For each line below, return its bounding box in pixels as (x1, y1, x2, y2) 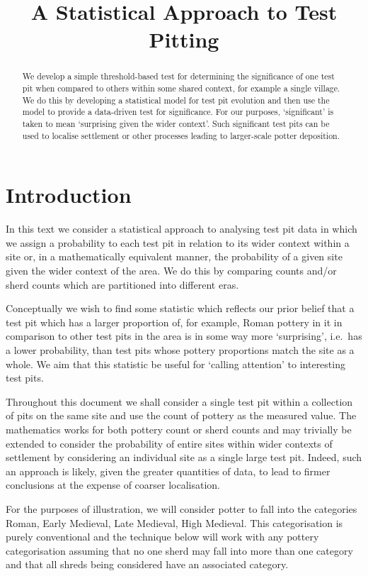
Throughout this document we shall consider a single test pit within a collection (6, 394, 353, 409)
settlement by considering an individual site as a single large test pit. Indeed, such (6, 450, 362, 465)
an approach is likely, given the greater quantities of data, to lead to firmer (6, 463, 330, 478)
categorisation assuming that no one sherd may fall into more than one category (6, 543, 353, 558)
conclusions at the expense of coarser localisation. (6, 477, 221, 492)
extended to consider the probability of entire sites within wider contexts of (6, 436, 333, 450)
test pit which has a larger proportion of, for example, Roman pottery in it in (6, 314, 343, 329)
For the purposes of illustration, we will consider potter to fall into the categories (6, 501, 357, 516)
